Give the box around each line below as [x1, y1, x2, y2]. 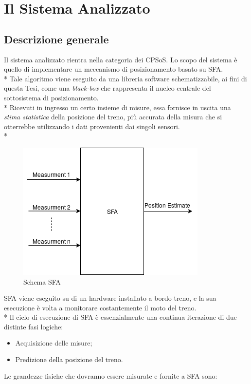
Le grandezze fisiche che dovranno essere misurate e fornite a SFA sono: [4, 370, 217, 381]
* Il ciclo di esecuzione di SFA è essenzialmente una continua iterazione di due [4, 312, 237, 322]
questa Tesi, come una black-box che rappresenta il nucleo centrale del [4, 83, 211, 93]
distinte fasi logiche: [4, 321, 63, 331]
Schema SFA [23, 276, 61, 287]
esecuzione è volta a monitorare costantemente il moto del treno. [4, 302, 197, 312]
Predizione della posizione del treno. [15, 354, 123, 365]
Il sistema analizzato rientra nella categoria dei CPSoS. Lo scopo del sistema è [4, 54, 237, 64]
